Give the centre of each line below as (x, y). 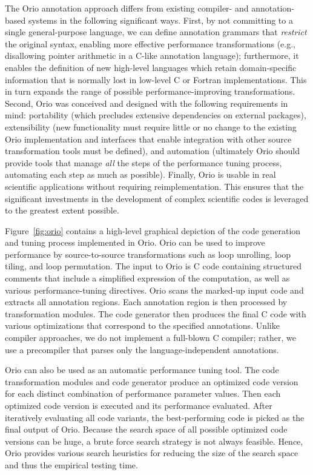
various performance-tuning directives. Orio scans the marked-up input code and (154, 290)
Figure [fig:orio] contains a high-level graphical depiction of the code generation (153, 230)
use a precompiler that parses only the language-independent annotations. (142, 349)
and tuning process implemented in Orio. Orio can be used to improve (135, 242)
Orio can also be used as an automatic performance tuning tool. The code (142, 370)
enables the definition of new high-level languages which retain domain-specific (151, 67)
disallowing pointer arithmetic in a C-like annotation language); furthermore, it (152, 56)
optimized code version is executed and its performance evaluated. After (139, 405)
